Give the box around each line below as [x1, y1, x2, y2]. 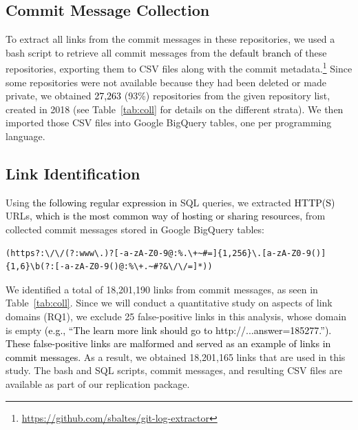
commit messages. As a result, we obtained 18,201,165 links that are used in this [6, 349, 346, 364]
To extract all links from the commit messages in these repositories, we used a [6, 32, 335, 46]
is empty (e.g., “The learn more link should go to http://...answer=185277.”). [6, 322, 332, 337]
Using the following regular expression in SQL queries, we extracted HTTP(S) [6, 195, 335, 209]
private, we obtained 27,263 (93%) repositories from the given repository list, [6, 88, 330, 103]
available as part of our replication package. [6, 376, 190, 391]
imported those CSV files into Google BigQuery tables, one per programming [6, 115, 332, 130]
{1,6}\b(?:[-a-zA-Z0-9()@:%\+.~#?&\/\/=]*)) [6, 262, 213, 272]
